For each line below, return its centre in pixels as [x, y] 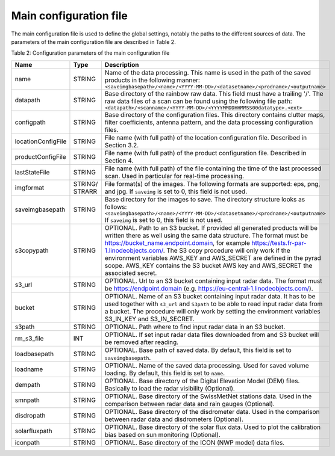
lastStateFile [32, 172]
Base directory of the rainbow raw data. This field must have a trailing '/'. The [214, 93]
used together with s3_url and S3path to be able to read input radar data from [214, 304]
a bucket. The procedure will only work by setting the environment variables [212, 311]
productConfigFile [40, 156]
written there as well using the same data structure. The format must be [206, 235]
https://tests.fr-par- [279, 242]
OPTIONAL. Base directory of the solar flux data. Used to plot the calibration [213, 427]
